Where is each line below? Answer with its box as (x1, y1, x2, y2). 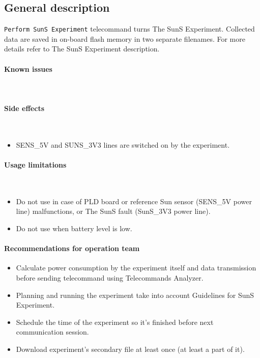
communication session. (16, 326, 89, 337)
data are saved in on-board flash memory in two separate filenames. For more (4, 33, 245, 44)
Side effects (4, 103, 45, 114)
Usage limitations (4, 159, 67, 170)
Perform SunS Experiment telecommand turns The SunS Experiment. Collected (4, 23, 255, 34)
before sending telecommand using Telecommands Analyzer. (16, 272, 204, 283)
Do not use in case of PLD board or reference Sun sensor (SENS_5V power (16, 196, 252, 206)
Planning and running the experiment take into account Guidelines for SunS (16, 289, 254, 300)
